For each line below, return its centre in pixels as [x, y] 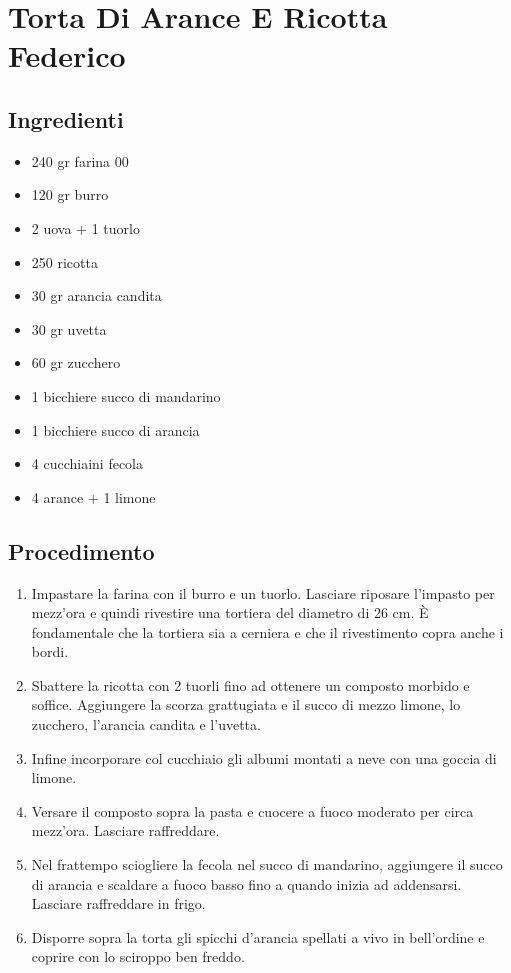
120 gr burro [70, 194]
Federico [67, 55]
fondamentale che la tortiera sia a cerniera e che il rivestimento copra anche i [267, 631]
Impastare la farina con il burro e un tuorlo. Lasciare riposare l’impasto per [263, 592]
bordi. [50, 651]
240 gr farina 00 [80, 160]
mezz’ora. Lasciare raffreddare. [125, 830]
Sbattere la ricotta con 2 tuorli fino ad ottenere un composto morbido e [250, 684]
